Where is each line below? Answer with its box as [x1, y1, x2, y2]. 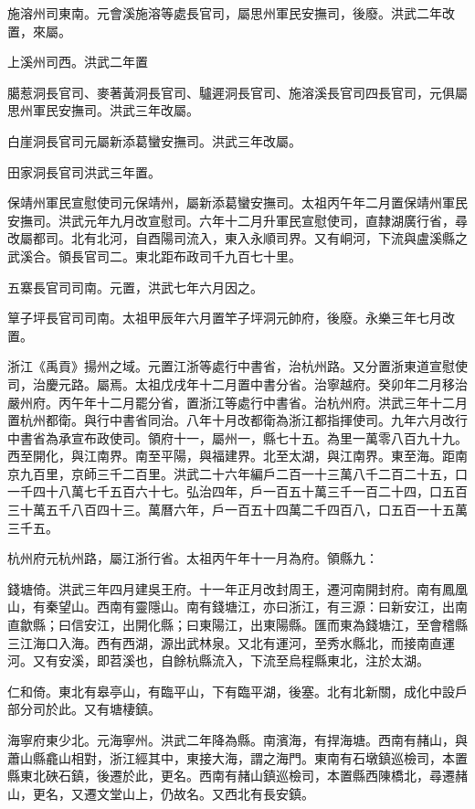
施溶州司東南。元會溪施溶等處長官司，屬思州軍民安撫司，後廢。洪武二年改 [7, 4, 455, 22]
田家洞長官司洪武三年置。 [7, 162, 161, 181]
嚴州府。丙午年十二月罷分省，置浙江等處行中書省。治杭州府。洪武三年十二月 [7, 392, 468, 411]
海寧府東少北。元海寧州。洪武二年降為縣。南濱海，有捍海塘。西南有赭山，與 [7, 730, 468, 749]
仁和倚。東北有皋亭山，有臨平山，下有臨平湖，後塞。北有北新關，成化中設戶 [7, 681, 468, 700]
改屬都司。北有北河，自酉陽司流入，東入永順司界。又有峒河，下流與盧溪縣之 [7, 229, 468, 248]
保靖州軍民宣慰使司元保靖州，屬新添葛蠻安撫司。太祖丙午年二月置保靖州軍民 [7, 193, 468, 212]
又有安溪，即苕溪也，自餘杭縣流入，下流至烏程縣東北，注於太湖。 [32, 651, 429, 670]
